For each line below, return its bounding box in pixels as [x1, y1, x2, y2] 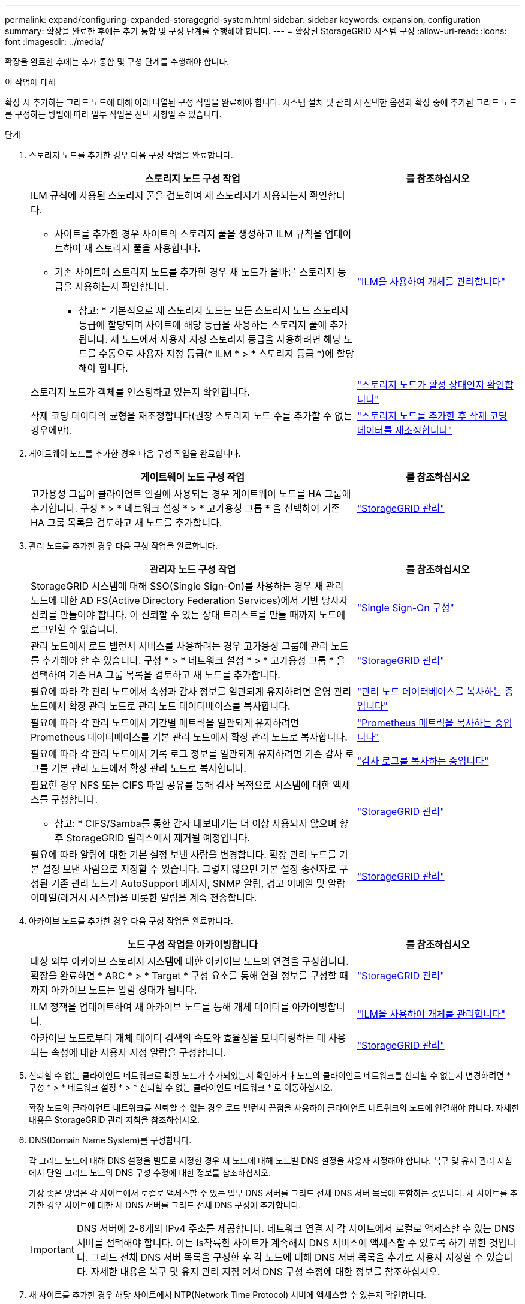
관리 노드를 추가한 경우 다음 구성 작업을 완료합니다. [29, 541, 218, 551]
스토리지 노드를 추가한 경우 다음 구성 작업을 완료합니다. [29, 150, 233, 160]
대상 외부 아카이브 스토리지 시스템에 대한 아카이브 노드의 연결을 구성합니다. [31, 955, 349, 967]
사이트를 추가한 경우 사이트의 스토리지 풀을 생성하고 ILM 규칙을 [55, 228, 322, 240]
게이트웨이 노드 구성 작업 [140, 471, 245, 483]
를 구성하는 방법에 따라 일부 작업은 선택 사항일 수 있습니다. [5, 109, 222, 119]
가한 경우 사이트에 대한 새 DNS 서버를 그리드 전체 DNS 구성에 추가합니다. [29, 1200, 301, 1210]
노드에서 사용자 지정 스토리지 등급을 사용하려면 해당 [122, 333, 342, 345]
